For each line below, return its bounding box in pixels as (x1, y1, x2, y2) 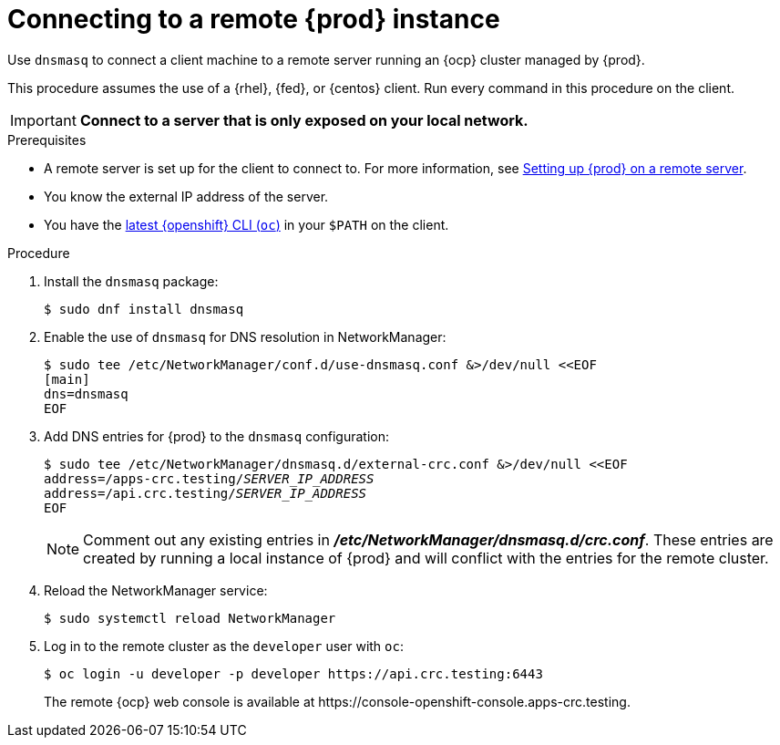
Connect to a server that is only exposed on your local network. (79, 110, 529, 129)
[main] (44, 371, 90, 387)
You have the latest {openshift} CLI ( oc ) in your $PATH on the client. (44, 216, 449, 233)
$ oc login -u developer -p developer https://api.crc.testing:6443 (44, 666, 543, 681)
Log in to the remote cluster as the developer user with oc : (44, 637, 404, 654)
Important (10, 110, 77, 129)
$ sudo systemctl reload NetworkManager (44, 610, 336, 626)
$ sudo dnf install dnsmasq (44, 301, 244, 316)
